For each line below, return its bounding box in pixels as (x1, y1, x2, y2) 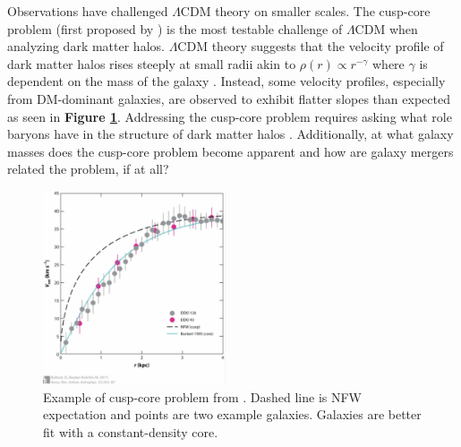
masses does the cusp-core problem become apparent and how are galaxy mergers (7, 142, 454, 160)
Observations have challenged (7, 2, 168, 20)
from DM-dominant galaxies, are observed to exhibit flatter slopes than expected (7, 89, 450, 107)
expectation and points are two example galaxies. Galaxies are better (43, 405, 422, 424)
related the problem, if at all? (7, 159, 169, 178)
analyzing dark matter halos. (7, 37, 165, 56)
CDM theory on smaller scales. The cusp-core (180, 2, 431, 20)
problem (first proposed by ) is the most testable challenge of (7, 19, 343, 38)
